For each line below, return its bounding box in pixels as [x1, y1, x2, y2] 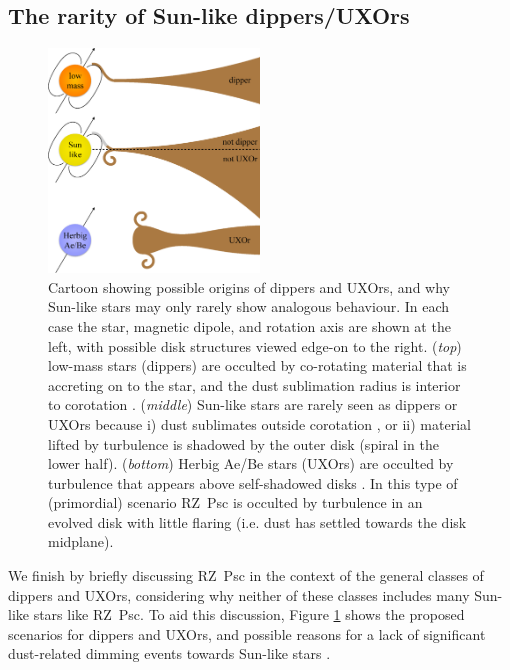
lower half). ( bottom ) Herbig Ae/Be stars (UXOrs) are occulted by [48, 453, 454, 474]
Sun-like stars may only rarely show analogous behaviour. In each [48, 296, 450, 317]
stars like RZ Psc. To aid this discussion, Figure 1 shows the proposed [33, 604, 465, 625]
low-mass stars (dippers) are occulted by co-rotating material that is [48, 355, 467, 376]
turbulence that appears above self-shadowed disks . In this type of [48, 472, 458, 493]
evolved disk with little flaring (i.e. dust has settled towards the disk [48, 511, 467, 532]
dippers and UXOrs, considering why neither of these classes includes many [8, 584, 470, 605]
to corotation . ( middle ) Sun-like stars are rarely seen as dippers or [48, 394, 458, 415]
